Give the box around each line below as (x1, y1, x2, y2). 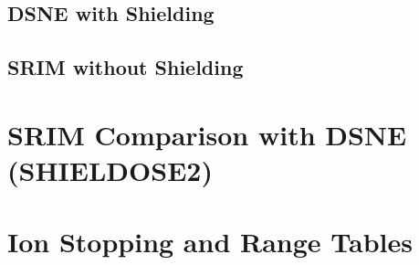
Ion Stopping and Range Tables (7, 223, 413, 260)
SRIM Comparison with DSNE (7, 115, 407, 153)
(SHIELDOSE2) (7, 151, 213, 188)
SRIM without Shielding (7, 53, 244, 81)
